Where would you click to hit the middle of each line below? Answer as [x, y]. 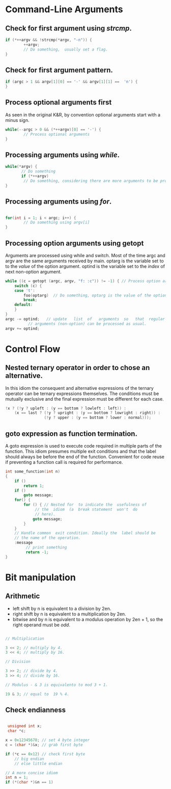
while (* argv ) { [21, 167]
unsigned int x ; [25, 726]
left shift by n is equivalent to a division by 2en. [62, 608]
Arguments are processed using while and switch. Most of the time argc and [85, 255]
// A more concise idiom [32, 773]
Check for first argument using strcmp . [69, 28]
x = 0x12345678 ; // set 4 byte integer [48, 740]
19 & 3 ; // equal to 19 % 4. [37, 694]
